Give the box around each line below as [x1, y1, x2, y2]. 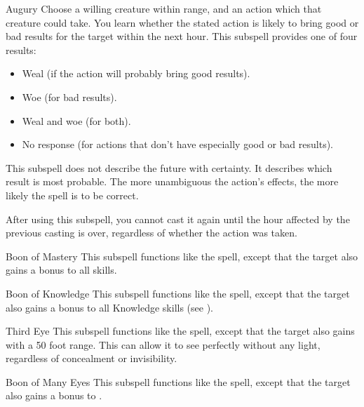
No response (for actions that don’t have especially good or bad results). [22, 137, 333, 152]
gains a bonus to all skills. [6, 262, 117, 277]
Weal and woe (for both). [22, 113, 131, 128]
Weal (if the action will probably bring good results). [22, 66, 250, 81]
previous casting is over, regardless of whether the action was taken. [6, 225, 297, 240]
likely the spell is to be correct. [6, 187, 139, 202]
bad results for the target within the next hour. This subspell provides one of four [6, 29, 358, 44]
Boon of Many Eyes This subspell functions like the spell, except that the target [6, 374, 351, 389]
